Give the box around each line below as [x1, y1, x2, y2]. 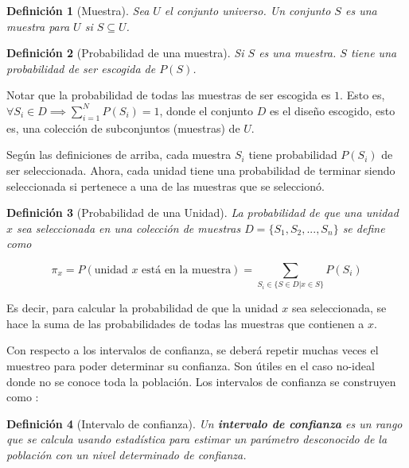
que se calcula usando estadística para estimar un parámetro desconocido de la [6, 431, 388, 447]
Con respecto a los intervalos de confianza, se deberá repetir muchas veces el [6, 342, 379, 358]
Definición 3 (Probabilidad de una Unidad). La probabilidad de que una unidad [6, 204, 399, 221]
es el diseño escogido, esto [269, 102, 395, 118]
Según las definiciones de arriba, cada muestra [6, 146, 232, 163]
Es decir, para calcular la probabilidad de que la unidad [6, 300, 279, 316]
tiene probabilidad [248, 146, 337, 163]
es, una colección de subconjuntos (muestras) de [6, 119, 240, 136]
